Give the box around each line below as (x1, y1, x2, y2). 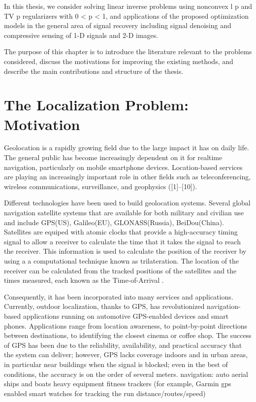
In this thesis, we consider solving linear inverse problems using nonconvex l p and (4, 1, 252, 11)
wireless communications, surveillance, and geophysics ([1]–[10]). (4, 181, 197, 191)
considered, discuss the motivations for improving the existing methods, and (4, 56, 233, 66)
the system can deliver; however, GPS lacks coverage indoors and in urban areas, (4, 349, 248, 360)
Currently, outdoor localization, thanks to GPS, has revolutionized (4, 301, 205, 311)
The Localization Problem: (4, 95, 189, 115)
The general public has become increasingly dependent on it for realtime (4, 152, 223, 163)
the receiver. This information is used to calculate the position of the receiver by (4, 246, 247, 256)
